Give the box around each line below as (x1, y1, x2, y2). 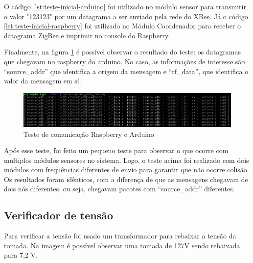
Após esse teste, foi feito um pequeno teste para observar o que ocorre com (4, 145, 229, 156)
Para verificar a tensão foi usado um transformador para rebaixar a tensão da (4, 231, 236, 241)
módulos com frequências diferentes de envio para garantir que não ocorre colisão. (4, 164, 249, 175)
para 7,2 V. (4, 250, 38, 260)
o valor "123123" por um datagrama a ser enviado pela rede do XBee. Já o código (4, 11, 248, 21)
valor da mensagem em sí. (4, 76, 81, 86)
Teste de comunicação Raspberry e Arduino (23, 129, 154, 139)
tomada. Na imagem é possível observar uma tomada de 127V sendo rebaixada (4, 240, 240, 250)
